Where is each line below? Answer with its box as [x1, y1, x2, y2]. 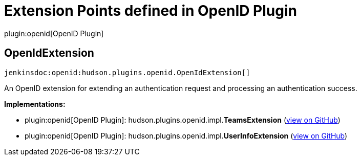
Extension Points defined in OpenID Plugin [4, 2, 297, 19]
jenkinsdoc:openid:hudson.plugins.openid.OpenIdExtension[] [4, 68, 250, 77]
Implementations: [4, 99, 66, 108]
